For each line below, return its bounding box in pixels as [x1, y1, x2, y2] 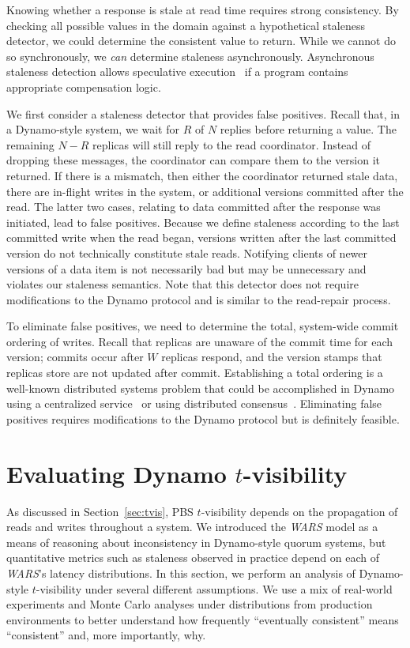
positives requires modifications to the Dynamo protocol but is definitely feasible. [6, 410, 400, 427]
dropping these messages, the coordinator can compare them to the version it [6, 152, 381, 168]
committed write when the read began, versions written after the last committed [6, 229, 397, 246]
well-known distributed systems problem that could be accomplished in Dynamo [6, 379, 395, 396]
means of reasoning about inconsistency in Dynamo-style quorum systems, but [6, 533, 386, 550]
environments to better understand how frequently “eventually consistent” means [6, 611, 399, 627]
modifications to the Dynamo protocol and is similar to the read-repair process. [6, 291, 391, 307]
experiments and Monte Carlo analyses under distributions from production [6, 596, 373, 612]
